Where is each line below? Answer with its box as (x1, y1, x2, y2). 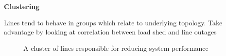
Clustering (4, 1, 40, 11)
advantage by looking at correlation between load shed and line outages (4, 27, 217, 37)
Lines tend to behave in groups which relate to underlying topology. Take (4, 17, 223, 27)
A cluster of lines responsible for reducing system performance (23, 43, 209, 53)
